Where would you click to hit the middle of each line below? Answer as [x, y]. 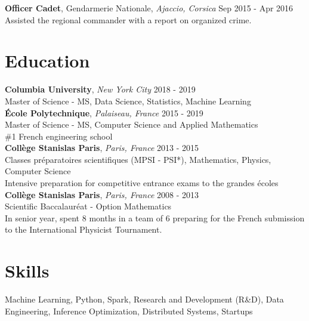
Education [47, 61]
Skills [27, 271]
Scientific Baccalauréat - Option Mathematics [88, 206]
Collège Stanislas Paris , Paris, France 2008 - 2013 [102, 194]
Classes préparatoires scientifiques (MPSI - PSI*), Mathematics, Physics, [138, 159]
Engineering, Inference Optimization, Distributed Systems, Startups [129, 311]
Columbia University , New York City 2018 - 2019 [100, 89]
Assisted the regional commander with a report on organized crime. [128, 19]
